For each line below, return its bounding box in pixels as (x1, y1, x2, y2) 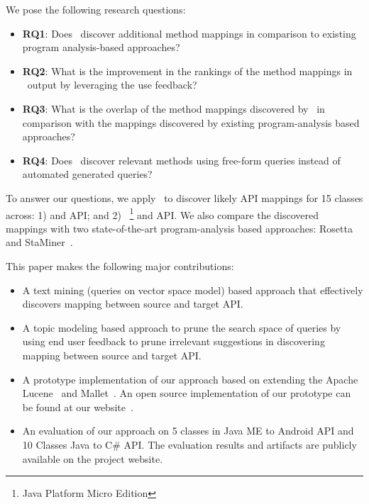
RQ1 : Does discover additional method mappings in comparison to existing (22, 26, 356, 40)
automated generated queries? (22, 167, 153, 181)
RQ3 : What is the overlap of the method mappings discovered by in (22, 101, 325, 116)
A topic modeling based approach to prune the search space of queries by (22, 320, 341, 335)
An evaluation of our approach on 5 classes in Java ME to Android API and (22, 423, 354, 438)
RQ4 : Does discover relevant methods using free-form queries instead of (22, 152, 341, 167)
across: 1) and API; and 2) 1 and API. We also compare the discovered (6, 205, 319, 222)
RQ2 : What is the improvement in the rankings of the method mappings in (22, 63, 353, 78)
